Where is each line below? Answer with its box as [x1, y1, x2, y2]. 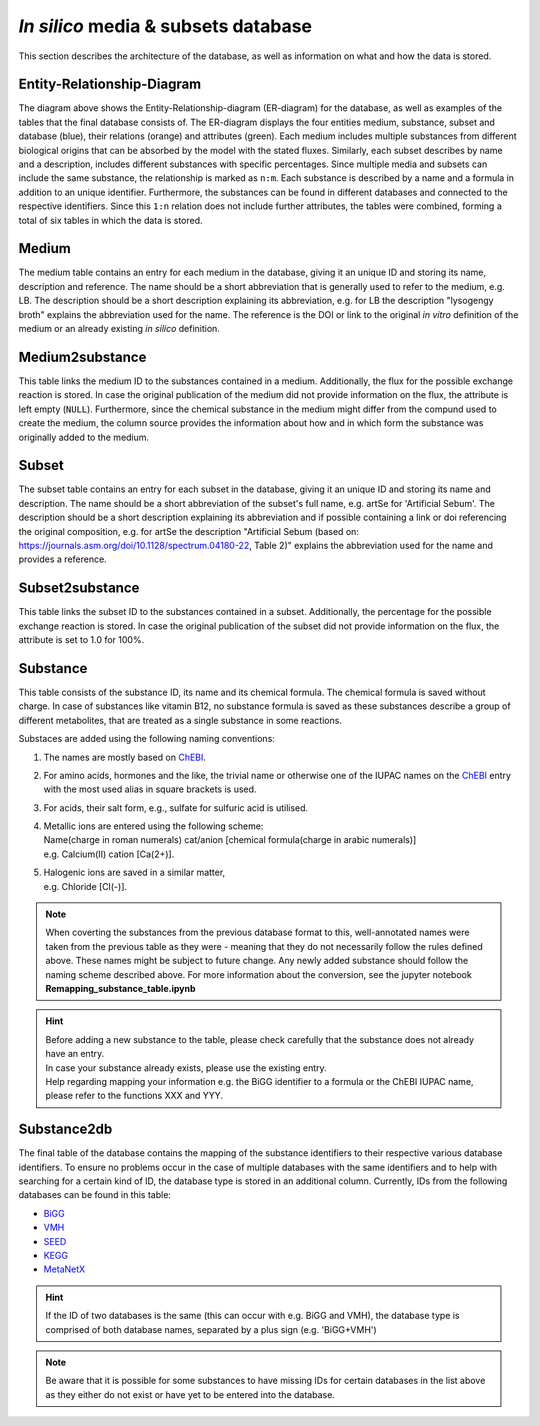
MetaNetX [43, 1263, 86, 1275]
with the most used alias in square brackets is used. [43, 783, 257, 795]
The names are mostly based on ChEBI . [43, 751, 207, 763]
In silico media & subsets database [18, 15, 313, 37]
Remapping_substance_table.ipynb [45, 983, 196, 994]
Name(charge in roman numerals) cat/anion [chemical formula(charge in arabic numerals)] [43, 834, 417, 846]
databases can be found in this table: [18, 1189, 172, 1201]
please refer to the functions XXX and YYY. [45, 1090, 224, 1102]
